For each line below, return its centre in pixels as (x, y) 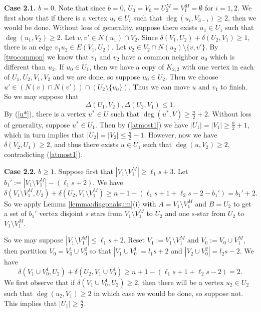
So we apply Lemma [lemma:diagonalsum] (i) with (80, 203)
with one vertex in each (218, 66)
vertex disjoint (61, 213)
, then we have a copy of (127, 66)
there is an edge (28, 47)
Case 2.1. (20, 7)
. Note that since (80, 7)
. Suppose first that (83, 171)
